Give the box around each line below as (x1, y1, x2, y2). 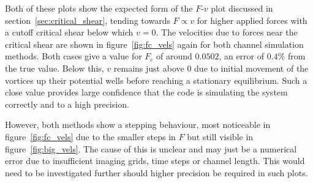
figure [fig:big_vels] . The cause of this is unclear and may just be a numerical (5, 142, 297, 155)
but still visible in (187, 130, 254, 143)
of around (156, 50, 192, 62)
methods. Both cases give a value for (5, 50, 142, 62)
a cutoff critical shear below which (5, 26, 134, 39)
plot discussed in (211, 2, 273, 14)
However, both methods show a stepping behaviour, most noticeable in (5, 118, 271, 131)
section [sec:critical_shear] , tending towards (5, 13, 170, 26)
